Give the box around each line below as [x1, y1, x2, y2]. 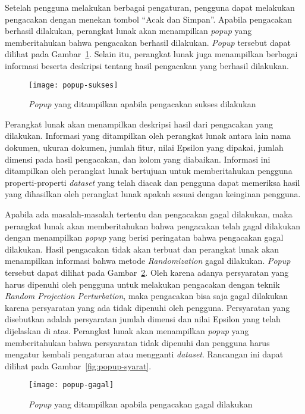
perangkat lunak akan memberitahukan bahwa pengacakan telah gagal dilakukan [5, 219, 301, 232]
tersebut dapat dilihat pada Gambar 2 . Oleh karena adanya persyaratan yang [5, 266, 289, 278]
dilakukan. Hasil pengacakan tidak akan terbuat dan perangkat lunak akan [5, 242, 279, 255]
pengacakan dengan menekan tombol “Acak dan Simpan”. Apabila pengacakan [5, 13, 293, 25]
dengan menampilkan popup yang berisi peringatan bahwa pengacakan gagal [5, 231, 284, 244]
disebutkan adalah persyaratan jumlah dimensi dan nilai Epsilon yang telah [5, 313, 281, 325]
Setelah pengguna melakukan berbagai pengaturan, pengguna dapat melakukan [5, 1, 295, 13]
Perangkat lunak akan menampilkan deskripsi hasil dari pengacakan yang [5, 117, 273, 130]
